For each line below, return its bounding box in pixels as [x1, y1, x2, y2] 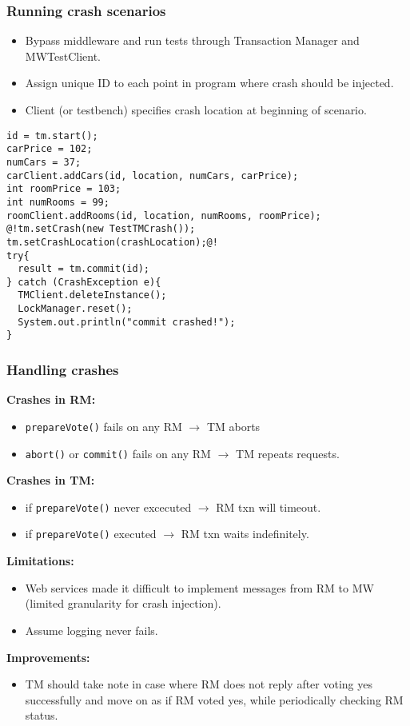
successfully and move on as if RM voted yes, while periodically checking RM [25, 691, 404, 708]
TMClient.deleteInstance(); [18, 289, 167, 301]
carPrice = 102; [6, 143, 93, 155]
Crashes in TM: [6, 472, 95, 489]
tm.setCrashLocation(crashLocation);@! [6, 236, 218, 248]
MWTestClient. [25, 47, 101, 64]
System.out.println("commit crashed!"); [18, 316, 236, 328]
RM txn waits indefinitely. [181, 525, 309, 542]
